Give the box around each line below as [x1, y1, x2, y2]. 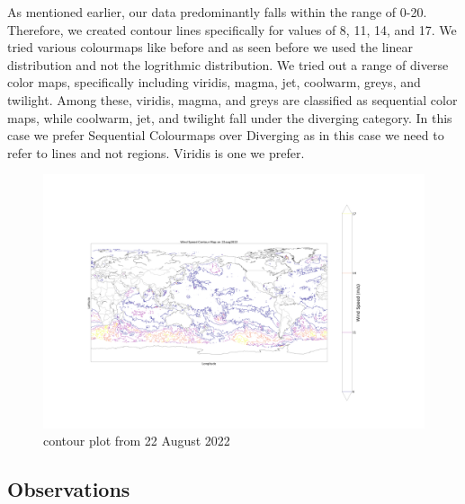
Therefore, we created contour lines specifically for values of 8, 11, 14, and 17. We [7, 20, 457, 39]
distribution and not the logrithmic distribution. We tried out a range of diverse [7, 55, 449, 74]
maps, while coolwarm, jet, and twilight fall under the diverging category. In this [7, 108, 452, 127]
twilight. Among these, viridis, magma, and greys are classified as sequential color [7, 90, 458, 109]
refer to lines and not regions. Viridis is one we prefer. [7, 143, 305, 162]
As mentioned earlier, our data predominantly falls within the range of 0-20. [7, 3, 427, 21]
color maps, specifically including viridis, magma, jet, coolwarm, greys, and [7, 73, 421, 92]
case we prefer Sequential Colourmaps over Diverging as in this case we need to [7, 126, 444, 145]
